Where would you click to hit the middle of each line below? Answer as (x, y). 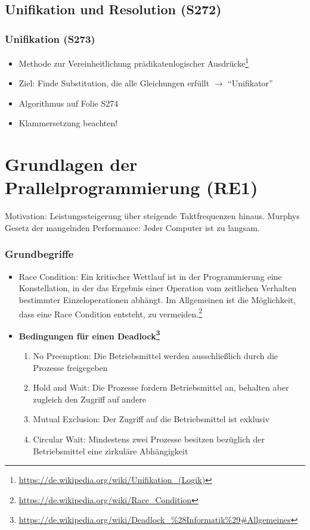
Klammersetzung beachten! (68, 123)
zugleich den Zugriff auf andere (90, 399)
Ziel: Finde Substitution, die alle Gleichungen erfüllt (114, 83)
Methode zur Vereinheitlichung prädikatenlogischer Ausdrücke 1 (134, 62)
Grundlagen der (71, 164)
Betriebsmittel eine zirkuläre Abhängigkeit (111, 450)
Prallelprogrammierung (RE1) (131, 187)
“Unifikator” (250, 83)
